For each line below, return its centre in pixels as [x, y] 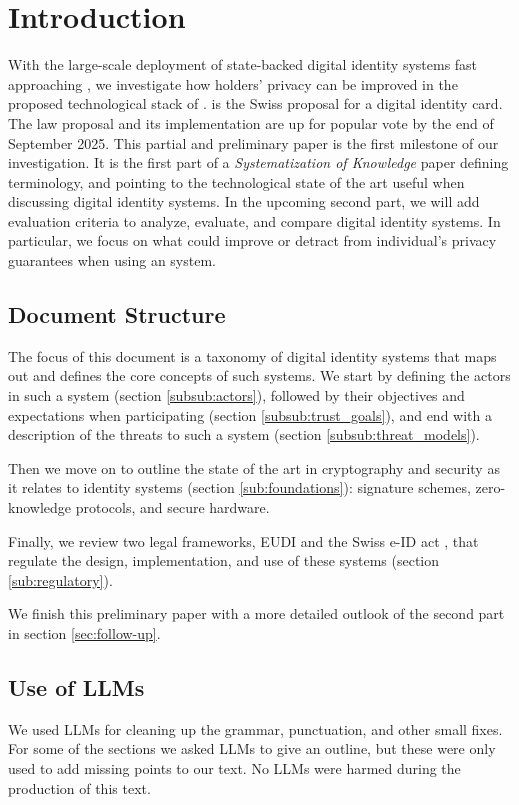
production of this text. [79, 787]
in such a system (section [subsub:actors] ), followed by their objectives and [236, 395]
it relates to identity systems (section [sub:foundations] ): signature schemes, [239, 487]
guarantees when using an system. [112, 260]
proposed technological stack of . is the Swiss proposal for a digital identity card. [255, 103]
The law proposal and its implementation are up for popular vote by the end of [251, 122]
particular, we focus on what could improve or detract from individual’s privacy [252, 240]
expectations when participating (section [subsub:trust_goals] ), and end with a [250, 414]
